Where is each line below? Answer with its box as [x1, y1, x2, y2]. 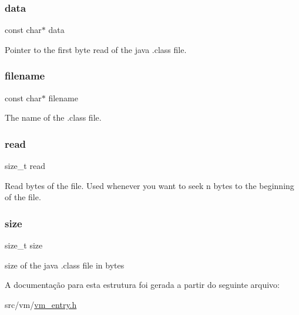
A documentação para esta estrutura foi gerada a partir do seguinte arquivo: [5, 278, 280, 291]
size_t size [5, 239, 43, 251]
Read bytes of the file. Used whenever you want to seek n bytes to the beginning [5, 179, 294, 191]
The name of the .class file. [5, 111, 102, 124]
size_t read [5, 160, 45, 172]
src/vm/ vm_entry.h [5, 298, 77, 310]
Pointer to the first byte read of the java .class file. [5, 43, 187, 55]
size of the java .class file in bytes [5, 258, 125, 271]
